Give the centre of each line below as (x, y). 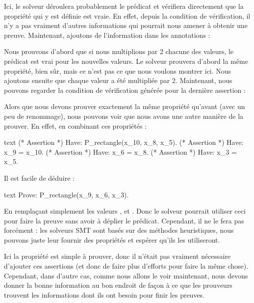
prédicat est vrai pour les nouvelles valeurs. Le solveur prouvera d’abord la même (126, 61)
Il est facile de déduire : (39, 178)
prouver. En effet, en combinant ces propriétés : (75, 125)
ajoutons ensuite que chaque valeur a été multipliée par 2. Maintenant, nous (118, 80)
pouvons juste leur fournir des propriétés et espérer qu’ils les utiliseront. (112, 239)
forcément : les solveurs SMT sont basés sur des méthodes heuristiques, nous (119, 230)
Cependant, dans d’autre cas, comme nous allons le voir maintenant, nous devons (126, 275)
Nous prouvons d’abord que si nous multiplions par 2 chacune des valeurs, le (119, 51)
